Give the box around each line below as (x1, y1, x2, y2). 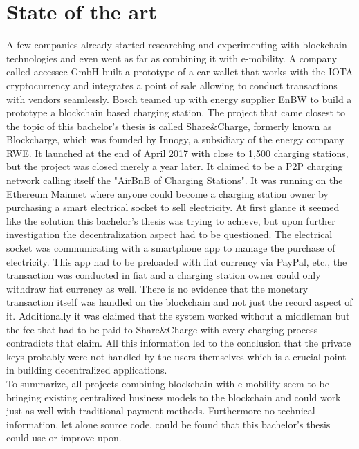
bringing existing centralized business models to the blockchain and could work (6, 390, 341, 404)
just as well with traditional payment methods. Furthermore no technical (6, 403, 315, 418)
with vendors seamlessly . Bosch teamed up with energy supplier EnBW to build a (6, 91, 352, 106)
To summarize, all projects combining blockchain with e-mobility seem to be (6, 376, 329, 390)
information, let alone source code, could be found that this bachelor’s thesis (6, 416, 331, 431)
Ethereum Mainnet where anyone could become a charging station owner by (6, 186, 329, 201)
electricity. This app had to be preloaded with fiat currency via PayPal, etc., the (6, 254, 347, 268)
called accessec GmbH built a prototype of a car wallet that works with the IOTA (6, 64, 353, 79)
